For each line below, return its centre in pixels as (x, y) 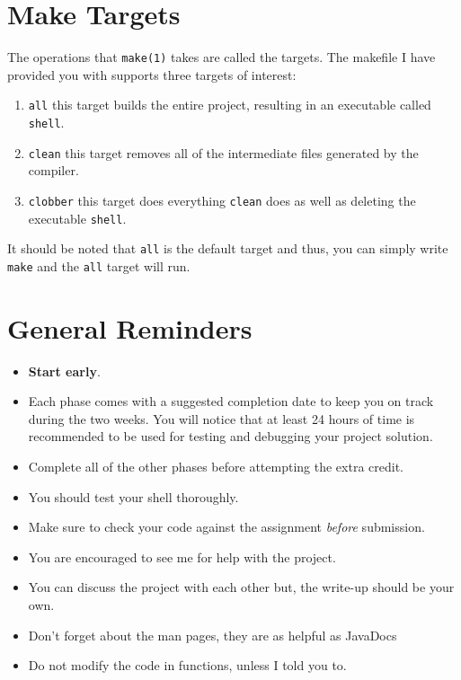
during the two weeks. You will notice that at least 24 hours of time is (222, 418)
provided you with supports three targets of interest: (152, 74)
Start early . (64, 371)
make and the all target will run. (99, 265)
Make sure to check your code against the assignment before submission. (226, 527)
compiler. (53, 170)
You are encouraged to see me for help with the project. (182, 556)
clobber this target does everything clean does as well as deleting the (222, 200)
